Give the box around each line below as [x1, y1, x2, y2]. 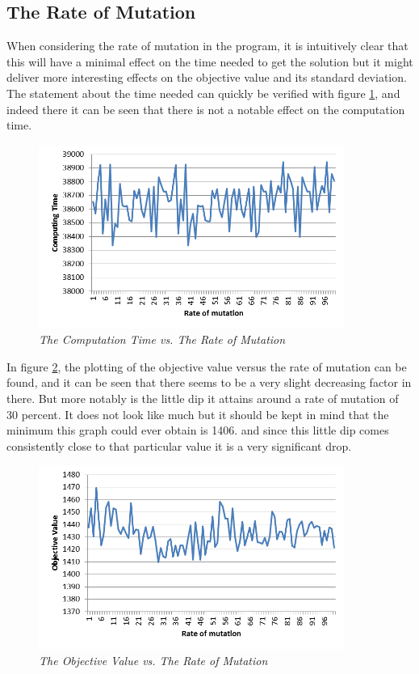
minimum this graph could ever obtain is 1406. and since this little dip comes [6, 422, 389, 439]
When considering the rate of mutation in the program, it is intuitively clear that [6, 37, 409, 54]
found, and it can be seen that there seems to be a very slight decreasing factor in [6, 374, 412, 391]
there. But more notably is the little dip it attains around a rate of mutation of [6, 389, 399, 406]
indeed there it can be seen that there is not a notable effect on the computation [6, 100, 405, 117]
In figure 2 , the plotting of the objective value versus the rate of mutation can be [6, 358, 407, 375]
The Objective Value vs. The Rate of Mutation [39, 651, 268, 668]
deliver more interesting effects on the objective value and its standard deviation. [6, 69, 407, 86]
